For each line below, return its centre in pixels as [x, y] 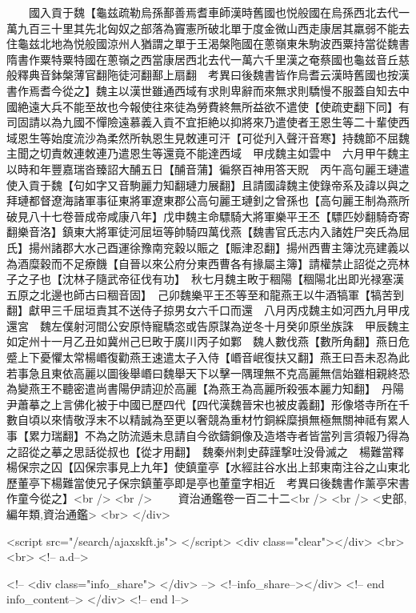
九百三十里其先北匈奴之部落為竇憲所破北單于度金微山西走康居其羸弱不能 [208, 28]
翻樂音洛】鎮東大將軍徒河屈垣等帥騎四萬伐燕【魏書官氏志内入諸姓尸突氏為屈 [208, 232]
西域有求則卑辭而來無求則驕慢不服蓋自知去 [286, 90]
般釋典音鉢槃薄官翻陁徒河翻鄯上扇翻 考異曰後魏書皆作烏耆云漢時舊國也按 [202, 75]
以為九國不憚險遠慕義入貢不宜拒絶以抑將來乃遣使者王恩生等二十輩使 [219, 122]
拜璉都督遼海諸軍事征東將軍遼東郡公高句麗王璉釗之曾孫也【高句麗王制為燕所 [208, 200]
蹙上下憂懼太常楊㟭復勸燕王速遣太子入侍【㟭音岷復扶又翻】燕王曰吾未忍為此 [208, 357]
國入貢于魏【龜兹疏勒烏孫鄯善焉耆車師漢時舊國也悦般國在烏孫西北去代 [213, 12]
